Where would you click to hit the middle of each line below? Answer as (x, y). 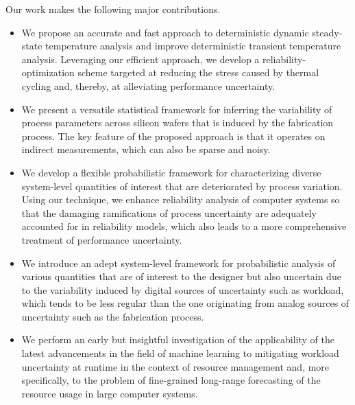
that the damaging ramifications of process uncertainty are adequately (169, 212)
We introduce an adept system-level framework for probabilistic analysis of (179, 263)
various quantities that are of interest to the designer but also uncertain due (181, 276)
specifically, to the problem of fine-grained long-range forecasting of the (171, 380)
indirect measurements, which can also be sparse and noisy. (146, 149)
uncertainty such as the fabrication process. (113, 316)
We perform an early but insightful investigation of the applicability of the (178, 339)
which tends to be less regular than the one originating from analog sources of (185, 303)
